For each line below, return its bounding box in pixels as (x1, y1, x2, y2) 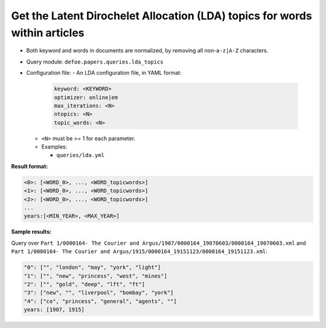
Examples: (41, 143, 68, 150)
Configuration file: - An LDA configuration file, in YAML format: (26, 69, 182, 77)
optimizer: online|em (54, 94, 118, 101)
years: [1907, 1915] (24, 306, 85, 314)
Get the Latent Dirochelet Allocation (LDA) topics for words (11, 9, 312, 22)
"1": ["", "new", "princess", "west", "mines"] (24, 272, 167, 279)
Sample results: (11, 228, 52, 236)
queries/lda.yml (56, 152, 105, 159)
